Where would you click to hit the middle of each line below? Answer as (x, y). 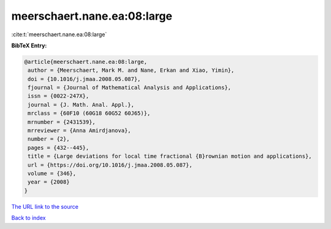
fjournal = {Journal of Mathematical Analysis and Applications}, (130, 88)
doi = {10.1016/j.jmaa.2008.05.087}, (84, 79)
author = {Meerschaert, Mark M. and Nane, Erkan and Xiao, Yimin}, (131, 70)
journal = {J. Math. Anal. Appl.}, (81, 105)
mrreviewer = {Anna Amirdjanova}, (79, 131)
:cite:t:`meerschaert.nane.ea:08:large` (59, 34)
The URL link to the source (45, 206)
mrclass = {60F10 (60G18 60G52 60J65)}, (89, 113)
